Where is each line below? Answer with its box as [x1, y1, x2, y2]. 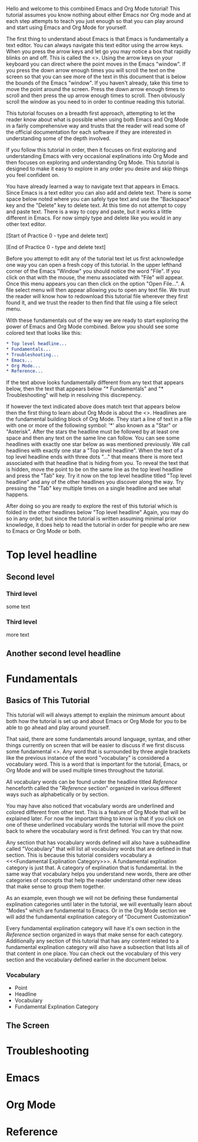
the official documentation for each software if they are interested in [6, 128, 172, 136]
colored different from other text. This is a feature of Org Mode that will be [6, 808, 187, 815]
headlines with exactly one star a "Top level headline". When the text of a [6, 447, 184, 454]
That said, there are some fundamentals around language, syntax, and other [6, 735, 191, 742]
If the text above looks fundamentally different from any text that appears [6, 379, 184, 386]
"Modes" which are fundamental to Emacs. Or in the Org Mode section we [6, 906, 186, 914]
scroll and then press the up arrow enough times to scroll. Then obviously [6, 92, 185, 99]
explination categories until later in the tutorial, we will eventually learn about [6, 901, 192, 908]
